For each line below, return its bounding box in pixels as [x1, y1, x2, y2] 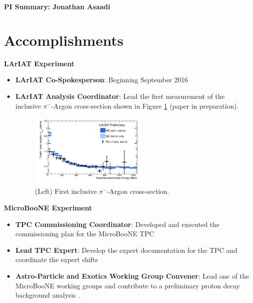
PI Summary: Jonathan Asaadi [4, 1, 111, 11]
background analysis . [15, 290, 80, 300]
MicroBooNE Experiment [4, 203, 92, 213]
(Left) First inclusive [35, 186, 97, 196]
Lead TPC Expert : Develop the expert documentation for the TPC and [15, 245, 237, 255]
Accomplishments [4, 30, 124, 50]
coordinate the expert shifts [15, 254, 98, 265]
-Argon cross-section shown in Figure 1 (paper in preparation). [51, 100, 239, 111]
